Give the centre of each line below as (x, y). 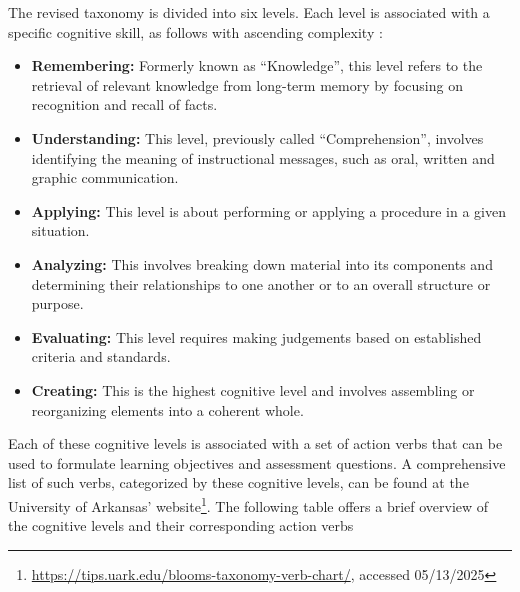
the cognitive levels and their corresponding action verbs (181, 525)
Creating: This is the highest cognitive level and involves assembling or (253, 389)
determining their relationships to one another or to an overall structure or (261, 283)
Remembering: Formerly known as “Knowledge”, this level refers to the (257, 65)
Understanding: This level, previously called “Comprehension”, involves (257, 137)
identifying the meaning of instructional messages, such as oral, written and (263, 157)
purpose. (57, 303)
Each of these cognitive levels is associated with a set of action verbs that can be (255, 443)
